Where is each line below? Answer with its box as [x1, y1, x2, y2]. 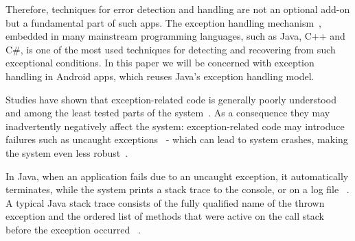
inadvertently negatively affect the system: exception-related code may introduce [5, 118, 345, 133]
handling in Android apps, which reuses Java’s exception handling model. [5, 68, 314, 83]
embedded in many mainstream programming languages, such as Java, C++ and [5, 29, 345, 43]
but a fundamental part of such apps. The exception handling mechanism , [5, 15, 321, 29]
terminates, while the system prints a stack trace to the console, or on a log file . [5, 182, 350, 196]
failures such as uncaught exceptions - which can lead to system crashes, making [5, 132, 348, 147]
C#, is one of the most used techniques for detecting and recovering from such [5, 42, 336, 56]
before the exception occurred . [5, 222, 141, 236]
